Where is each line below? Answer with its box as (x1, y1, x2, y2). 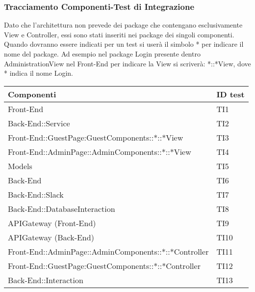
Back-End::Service (8, 117, 70, 129)
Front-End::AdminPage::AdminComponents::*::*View (8, 146, 191, 157)
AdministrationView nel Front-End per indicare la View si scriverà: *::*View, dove (4, 58, 251, 68)
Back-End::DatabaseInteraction (8, 203, 115, 214)
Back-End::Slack (8, 188, 64, 200)
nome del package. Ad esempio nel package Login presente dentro (4, 49, 201, 58)
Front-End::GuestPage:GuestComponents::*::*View (8, 131, 183, 143)
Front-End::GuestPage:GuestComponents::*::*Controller (8, 260, 201, 271)
